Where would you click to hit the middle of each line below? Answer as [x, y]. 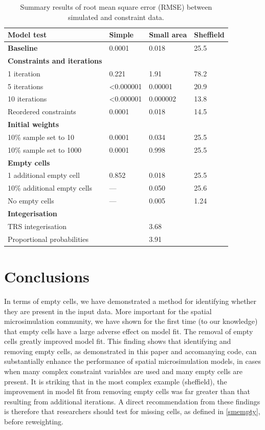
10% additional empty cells [50, 188]
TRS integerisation [37, 226]
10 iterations [27, 99]
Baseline [23, 48]
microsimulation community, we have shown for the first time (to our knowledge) [131, 321]
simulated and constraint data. [116, 17]
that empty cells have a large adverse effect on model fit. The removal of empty [129, 331]
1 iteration [24, 73]
